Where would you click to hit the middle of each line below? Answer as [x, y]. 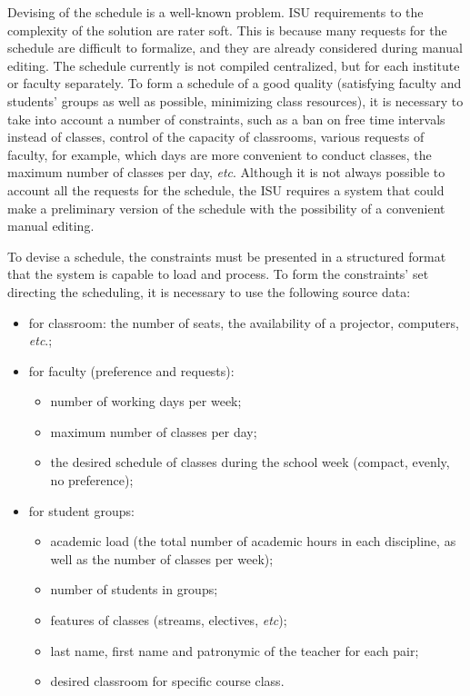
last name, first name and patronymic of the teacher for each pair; [235, 650]
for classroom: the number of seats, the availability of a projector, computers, [244, 322]
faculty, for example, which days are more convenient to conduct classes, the [220, 154]
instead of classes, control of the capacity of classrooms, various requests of [216, 137]
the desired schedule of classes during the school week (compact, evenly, [250, 462]
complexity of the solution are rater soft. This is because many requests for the [227, 30]
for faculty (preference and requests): [131, 370]
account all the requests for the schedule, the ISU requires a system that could [226, 189]
